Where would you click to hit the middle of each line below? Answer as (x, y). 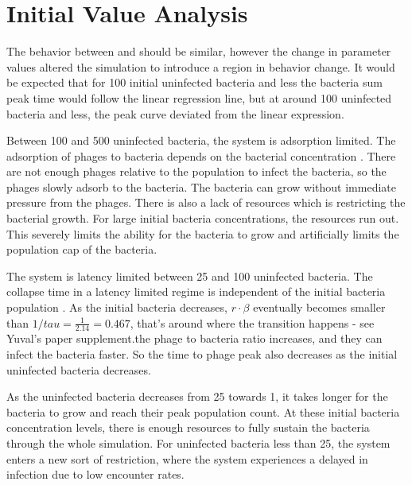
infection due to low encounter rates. (95, 474)
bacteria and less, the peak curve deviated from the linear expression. (175, 113)
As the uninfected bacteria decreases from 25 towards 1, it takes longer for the (197, 396)
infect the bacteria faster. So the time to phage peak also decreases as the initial (202, 354)
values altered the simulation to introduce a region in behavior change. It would (201, 66)
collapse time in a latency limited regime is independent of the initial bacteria (196, 291)
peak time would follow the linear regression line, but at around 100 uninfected (199, 97)
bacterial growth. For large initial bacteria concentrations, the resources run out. (203, 218)
